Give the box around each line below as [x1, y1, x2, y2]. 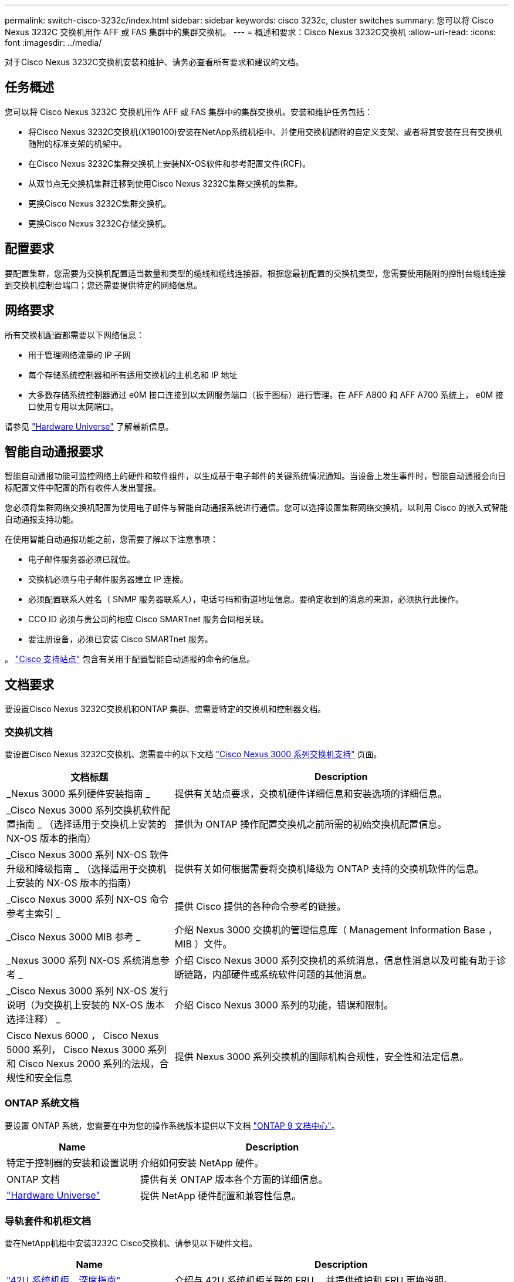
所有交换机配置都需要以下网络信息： [5, 329, 144, 340]
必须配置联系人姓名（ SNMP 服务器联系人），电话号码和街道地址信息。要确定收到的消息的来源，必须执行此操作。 [28, 594, 464, 605]
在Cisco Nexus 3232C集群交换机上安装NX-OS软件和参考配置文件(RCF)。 [28, 158, 311, 168]
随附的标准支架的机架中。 [28, 138, 127, 149]
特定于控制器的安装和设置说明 [6, 1156, 138, 1169]
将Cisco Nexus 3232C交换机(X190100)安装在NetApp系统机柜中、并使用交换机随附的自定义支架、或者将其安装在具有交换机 [28, 126, 502, 137]
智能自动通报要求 [5, 444, 103, 459]
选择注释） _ [6, 1013, 60, 1025]
